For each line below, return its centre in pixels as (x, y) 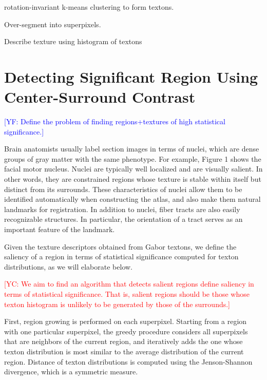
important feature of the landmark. (60, 229)
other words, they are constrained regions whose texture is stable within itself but (133, 179)
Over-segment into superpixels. (53, 24)
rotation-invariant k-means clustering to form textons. (89, 7)
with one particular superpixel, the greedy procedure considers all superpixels (126, 331)
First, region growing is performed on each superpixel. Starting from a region (126, 321)
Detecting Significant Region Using (131, 76)
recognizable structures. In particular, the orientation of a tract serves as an (123, 219)
